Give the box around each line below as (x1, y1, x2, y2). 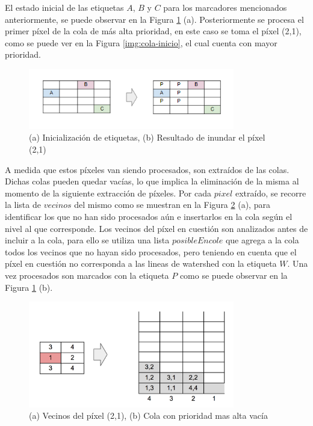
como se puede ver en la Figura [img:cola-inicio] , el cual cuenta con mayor (5, 36, 277, 49)
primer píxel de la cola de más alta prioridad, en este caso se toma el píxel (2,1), (5, 25, 302, 37)
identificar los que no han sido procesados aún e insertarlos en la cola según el (5, 210, 293, 223)
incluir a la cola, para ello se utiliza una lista (5, 234, 170, 246)
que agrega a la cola (225, 234, 299, 246)
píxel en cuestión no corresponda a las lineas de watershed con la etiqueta (5, 257, 277, 270)
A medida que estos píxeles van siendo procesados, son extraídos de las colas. (5, 163, 290, 175)
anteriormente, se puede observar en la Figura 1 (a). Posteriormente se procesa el (5, 13, 304, 25)
